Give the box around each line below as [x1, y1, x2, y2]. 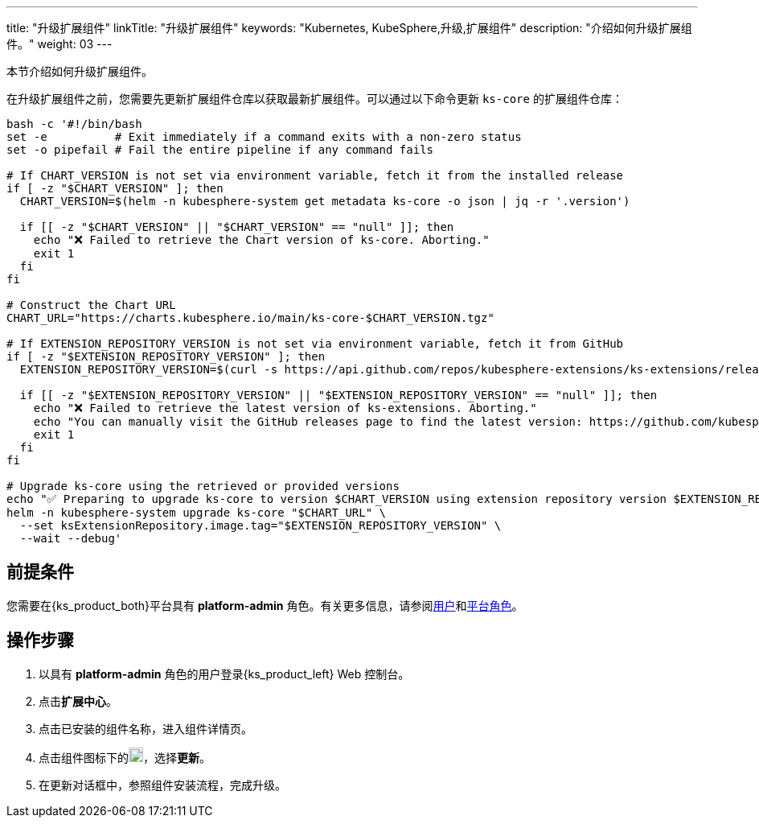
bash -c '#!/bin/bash [6, 117, 142, 130]
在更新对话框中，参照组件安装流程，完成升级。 [39, 777, 286, 792]
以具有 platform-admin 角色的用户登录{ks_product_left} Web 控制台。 [39, 666, 410, 681]
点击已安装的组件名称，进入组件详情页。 [39, 721, 252, 735]
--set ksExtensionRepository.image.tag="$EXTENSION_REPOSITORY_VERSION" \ [19, 519, 502, 532]
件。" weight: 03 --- [6, 37, 113, 51]
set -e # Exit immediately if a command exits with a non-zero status [6, 130, 522, 143]
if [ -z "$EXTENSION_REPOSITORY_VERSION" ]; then [6, 350, 326, 363]
